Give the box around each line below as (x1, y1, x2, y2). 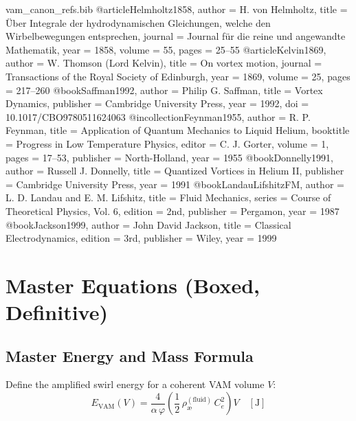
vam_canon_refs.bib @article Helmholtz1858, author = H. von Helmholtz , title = (5, 2, 348, 16)
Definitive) (5, 298, 108, 326)
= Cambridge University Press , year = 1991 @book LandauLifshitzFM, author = (5, 177, 344, 191)
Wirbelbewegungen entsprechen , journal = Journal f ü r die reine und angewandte (5, 29, 346, 43)
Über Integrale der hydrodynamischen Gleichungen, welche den (5, 15, 271, 30)
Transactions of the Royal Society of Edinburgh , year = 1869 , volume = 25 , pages (5, 69, 351, 83)
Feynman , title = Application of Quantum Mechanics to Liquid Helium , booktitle (5, 123, 350, 137)
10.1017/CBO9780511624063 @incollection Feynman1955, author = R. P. (5, 109, 311, 124)
